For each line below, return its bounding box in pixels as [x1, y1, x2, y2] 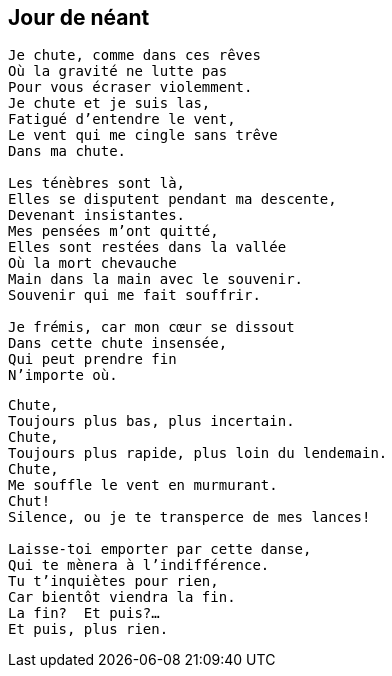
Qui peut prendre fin [8, 351, 177, 368]
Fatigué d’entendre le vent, [8, 111, 236, 128]
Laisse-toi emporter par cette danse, [8, 541, 312, 558]
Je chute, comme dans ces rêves [8, 47, 261, 64]
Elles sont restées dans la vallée [8, 239, 287, 256]
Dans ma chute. [8, 143, 127, 160]
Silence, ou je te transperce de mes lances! [8, 509, 371, 526]
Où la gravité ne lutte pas [8, 63, 228, 80]
